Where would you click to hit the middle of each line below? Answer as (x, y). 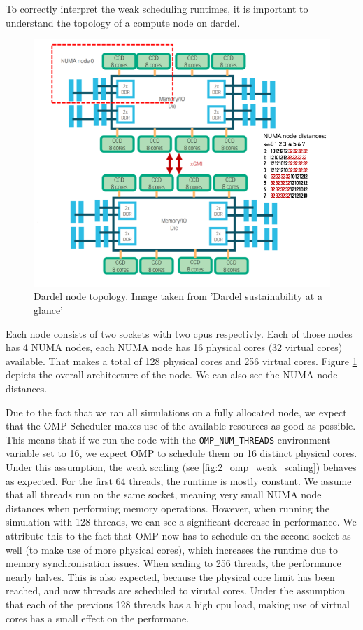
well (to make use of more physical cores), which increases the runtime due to (172, 549)
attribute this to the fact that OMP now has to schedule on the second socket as (178, 535)
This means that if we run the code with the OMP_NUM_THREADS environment (168, 439)
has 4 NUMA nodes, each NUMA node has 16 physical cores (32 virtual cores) (174, 347)
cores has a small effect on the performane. (98, 618)
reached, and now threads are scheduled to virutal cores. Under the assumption (176, 590)
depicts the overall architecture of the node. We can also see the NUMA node (172, 375)
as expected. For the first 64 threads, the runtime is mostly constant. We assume (179, 480)
